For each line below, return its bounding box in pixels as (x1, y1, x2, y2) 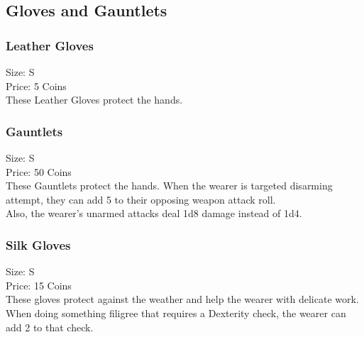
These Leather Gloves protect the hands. (6, 92, 183, 107)
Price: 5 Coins (6, 78, 67, 93)
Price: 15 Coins (6, 277, 72, 292)
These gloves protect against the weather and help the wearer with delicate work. (6, 292, 359, 306)
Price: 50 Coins (6, 164, 72, 179)
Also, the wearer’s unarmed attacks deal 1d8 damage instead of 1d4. (6, 206, 302, 221)
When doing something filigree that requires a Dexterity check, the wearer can (6, 305, 346, 320)
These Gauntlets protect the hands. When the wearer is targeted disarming (6, 178, 333, 193)
